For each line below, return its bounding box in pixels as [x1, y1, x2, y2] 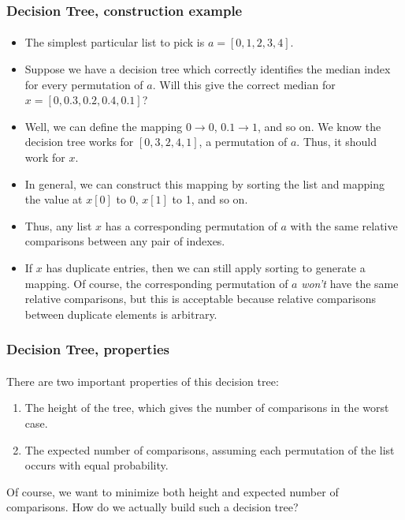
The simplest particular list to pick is [24, 34, 205, 51]
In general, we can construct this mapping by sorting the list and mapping [24, 175, 385, 192]
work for [24, 149, 65, 165]
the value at [24, 191, 83, 208]
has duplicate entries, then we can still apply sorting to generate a [46, 259, 366, 275]
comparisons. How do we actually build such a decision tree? [6, 499, 299, 515]
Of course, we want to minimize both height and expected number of [6, 483, 339, 499]
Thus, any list [24, 217, 92, 234]
